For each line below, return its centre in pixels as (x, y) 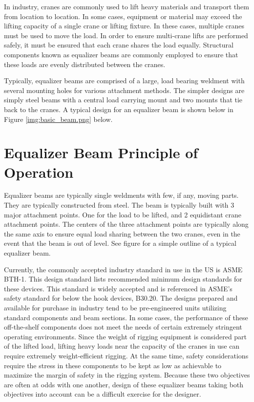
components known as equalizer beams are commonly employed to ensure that (121, 54)
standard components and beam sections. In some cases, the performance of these (126, 317)
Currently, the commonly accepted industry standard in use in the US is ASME (123, 269)
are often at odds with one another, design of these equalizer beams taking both (124, 384)
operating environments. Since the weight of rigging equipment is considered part (126, 336)
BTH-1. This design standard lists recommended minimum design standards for (123, 279)
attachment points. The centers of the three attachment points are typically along (126, 224)
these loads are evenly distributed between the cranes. (85, 64)
